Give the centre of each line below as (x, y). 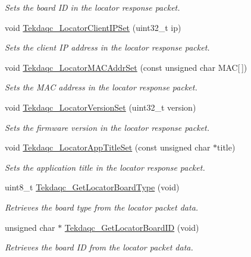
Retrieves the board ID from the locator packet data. (99, 247)
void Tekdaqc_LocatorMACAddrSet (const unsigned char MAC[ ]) (126, 67)
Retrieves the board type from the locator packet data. (102, 207)
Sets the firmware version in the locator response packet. (107, 127)
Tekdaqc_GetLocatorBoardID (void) (132, 227)
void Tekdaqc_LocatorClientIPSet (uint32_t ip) (93, 27)
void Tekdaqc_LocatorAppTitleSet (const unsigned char (108, 147)
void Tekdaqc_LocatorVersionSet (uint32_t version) (101, 107)
